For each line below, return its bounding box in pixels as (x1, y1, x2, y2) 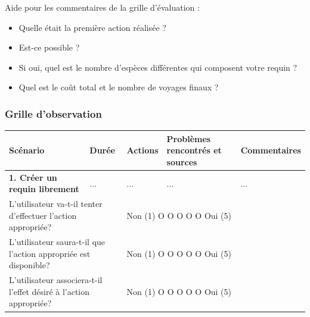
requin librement (9, 183, 79, 195)
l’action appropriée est (9, 247, 91, 259)
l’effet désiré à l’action (9, 285, 90, 297)
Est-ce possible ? (18, 41, 80, 54)
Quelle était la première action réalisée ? (18, 21, 166, 33)
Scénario (9, 144, 45, 156)
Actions (126, 144, 159, 156)
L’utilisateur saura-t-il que (9, 236, 106, 248)
